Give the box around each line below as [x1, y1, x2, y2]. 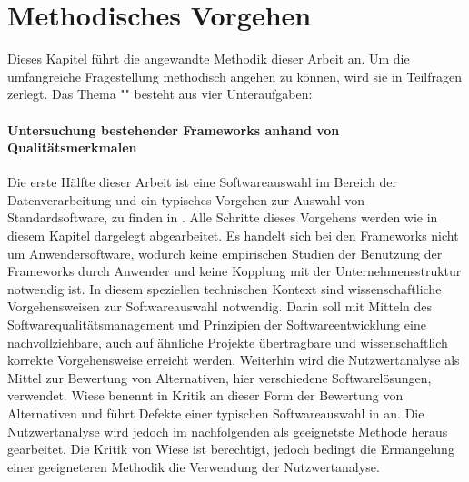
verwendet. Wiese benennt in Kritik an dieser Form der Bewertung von [7, 386, 404, 405]
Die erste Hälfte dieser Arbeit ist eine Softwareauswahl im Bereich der [7, 172, 398, 192]
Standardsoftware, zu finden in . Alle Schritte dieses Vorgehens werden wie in [7, 208, 438, 227]
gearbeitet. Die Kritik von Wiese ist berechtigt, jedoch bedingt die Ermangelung [7, 439, 454, 458]
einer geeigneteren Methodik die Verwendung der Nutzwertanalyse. [7, 457, 380, 476]
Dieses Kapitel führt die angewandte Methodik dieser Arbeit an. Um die [7, 49, 410, 68]
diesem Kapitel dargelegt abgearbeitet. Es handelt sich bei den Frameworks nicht [7, 226, 459, 245]
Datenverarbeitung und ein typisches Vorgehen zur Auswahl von [7, 190, 364, 209]
